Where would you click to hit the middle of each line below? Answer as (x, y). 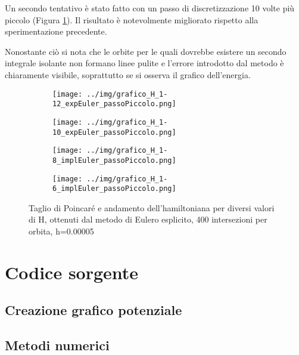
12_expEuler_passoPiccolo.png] (114, 104)
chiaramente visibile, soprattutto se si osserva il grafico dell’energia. (128, 74)
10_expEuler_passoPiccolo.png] (114, 132)
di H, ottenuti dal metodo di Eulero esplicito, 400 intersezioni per (148, 219)
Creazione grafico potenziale (94, 310)
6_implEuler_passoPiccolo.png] (114, 189)
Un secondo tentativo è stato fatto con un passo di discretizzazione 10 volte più (150, 8)
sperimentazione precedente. (56, 31)
